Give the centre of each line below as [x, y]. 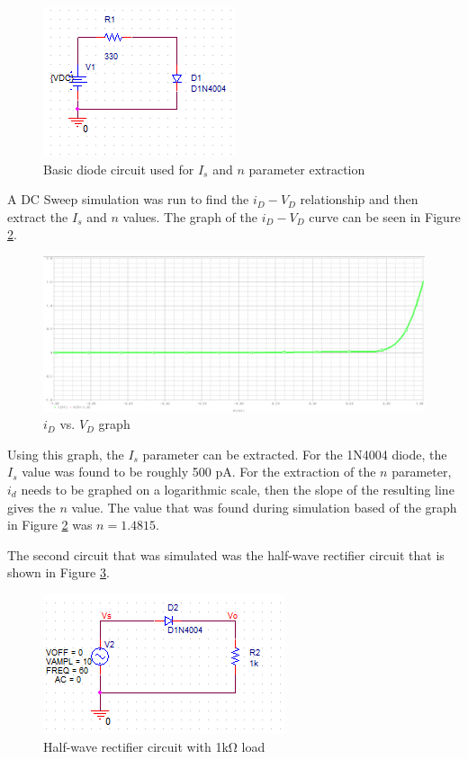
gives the [31, 507]
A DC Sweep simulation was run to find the [128, 199]
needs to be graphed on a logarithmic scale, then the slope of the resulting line [238, 489]
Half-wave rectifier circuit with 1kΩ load [154, 746]
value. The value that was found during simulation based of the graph [264, 507]
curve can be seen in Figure [385, 216]
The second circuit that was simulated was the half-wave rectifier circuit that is [226, 554]
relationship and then [359, 199]
